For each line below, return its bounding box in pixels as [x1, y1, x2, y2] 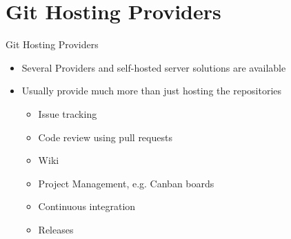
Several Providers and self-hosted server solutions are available [21, 60, 286, 74]
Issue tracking [38, 106, 97, 121]
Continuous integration [38, 199, 136, 214]
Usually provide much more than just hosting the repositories [21, 83, 282, 98]
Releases [38, 222, 74, 236]
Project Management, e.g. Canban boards [38, 176, 214, 190]
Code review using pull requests [38, 129, 172, 144]
